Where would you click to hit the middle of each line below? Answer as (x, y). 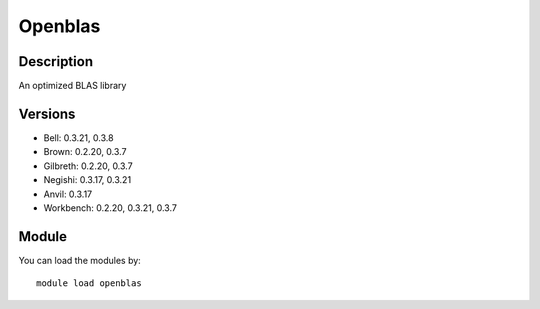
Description (56, 61)
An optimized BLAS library (72, 86)
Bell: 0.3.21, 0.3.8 (78, 137)
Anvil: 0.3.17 (68, 194)
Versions (47, 113)
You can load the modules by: (80, 260)
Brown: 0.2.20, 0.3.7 (85, 152)
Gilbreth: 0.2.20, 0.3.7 (88, 166)
